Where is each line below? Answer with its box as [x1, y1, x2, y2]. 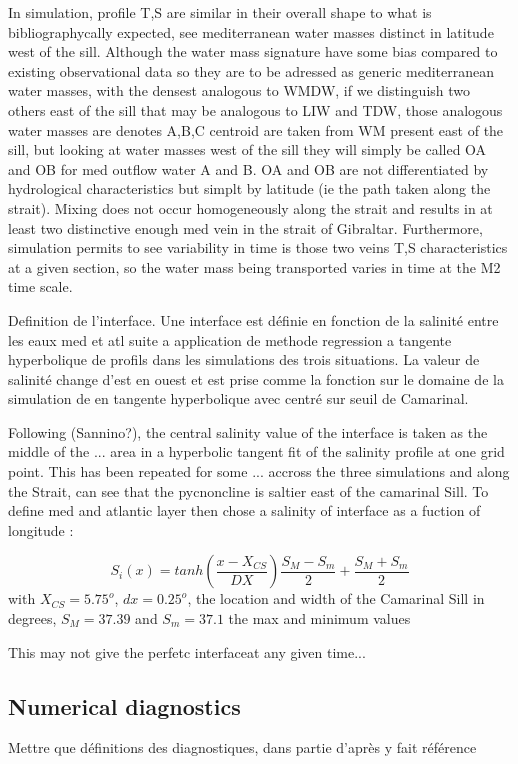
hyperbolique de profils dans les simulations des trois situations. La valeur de [8, 349, 480, 370]
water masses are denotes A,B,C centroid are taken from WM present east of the [8, 119, 504, 140]
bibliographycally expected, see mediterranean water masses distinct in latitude [8, 21, 494, 42]
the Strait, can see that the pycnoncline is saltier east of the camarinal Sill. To [8, 480, 489, 501]
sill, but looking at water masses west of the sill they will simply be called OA [8, 139, 487, 160]
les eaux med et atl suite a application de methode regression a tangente [8, 329, 452, 350]
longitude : [8, 519, 74, 540]
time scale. [8, 276, 73, 297]
